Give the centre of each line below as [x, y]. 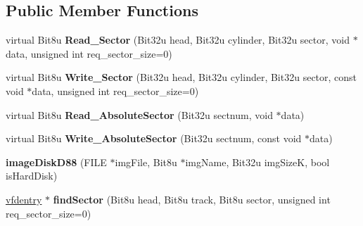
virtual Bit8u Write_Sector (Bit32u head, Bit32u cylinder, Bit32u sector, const [181, 77]
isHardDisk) [32, 176]
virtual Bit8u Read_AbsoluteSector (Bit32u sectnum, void [139, 114]
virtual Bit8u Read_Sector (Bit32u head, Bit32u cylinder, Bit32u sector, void [178, 40]
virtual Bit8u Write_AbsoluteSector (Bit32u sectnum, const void [154, 138]
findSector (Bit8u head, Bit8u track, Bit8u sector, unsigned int [192, 199]
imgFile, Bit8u [146, 162]
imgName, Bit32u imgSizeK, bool [257, 162]
